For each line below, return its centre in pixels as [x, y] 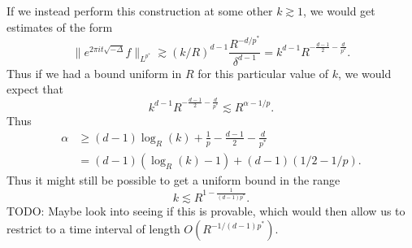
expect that [35, 89]
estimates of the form [60, 26]
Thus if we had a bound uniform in [94, 73]
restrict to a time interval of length [93, 229]
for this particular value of [263, 73]
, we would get [339, 11]
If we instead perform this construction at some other [140, 11]
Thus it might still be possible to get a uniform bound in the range [173, 179]
